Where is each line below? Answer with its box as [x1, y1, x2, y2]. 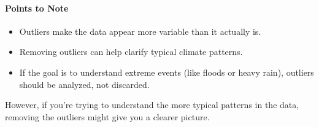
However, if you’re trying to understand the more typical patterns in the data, [5, 98, 299, 111]
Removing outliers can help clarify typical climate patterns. [19, 45, 243, 58]
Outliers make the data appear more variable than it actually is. [19, 24, 261, 37]
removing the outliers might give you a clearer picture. [5, 110, 210, 123]
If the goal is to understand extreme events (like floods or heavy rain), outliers [19, 65, 314, 78]
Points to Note [5, 1, 69, 14]
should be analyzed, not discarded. [19, 78, 150, 90]
